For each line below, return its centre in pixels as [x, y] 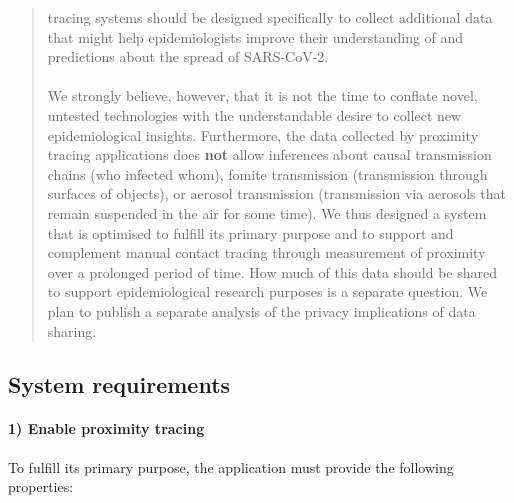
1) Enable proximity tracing [106, 428]
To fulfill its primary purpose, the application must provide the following [231, 466]
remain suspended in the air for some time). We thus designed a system [267, 212]
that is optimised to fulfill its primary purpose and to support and [250, 232]
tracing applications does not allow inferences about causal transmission [269, 154]
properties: [41, 486]
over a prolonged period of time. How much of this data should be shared [272, 271]
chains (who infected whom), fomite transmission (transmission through [267, 173]
